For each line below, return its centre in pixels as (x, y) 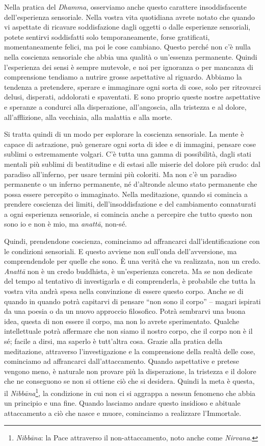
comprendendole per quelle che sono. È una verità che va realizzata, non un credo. (132, 261)
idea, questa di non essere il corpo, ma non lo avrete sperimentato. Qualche (122, 321)
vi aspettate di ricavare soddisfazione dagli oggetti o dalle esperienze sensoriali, (127, 27)
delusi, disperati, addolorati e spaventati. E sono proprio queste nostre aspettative (132, 97)
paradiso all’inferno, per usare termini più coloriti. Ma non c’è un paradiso (120, 174)
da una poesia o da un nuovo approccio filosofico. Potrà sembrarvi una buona (125, 311)
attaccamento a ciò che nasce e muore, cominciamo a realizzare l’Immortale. (123, 413)
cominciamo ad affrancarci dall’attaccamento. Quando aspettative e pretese (122, 361)
